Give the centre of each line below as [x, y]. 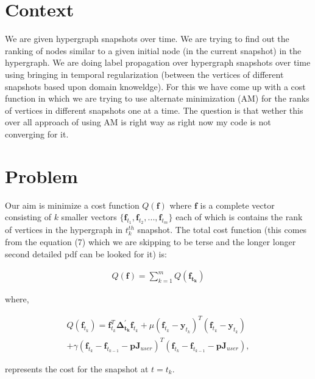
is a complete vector [237, 205]
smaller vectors [89, 217]
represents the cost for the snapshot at [77, 368]
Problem [41, 176]
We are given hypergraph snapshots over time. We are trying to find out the [147, 39]
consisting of [28, 217]
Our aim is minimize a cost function [72, 205]
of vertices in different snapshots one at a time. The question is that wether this [154, 110]
